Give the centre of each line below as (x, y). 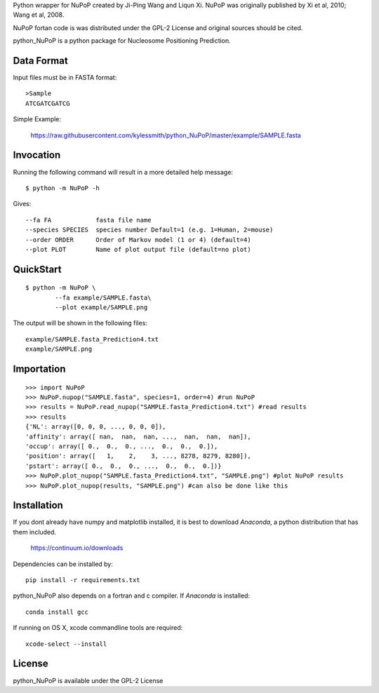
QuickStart (38, 269)
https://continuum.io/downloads (77, 548)
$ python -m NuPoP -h (62, 188)
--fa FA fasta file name (88, 220)
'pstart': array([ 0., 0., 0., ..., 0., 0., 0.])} (124, 466)
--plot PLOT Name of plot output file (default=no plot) (139, 249)
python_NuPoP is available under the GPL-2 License (88, 680)
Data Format (40, 61)
